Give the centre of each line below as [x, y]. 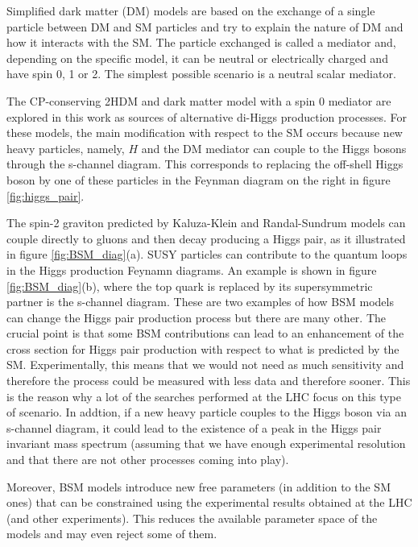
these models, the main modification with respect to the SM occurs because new [205, 133]
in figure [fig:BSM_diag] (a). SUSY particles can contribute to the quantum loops [207, 254]
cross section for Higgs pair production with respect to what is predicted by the [203, 348]
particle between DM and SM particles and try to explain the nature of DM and [205, 26]
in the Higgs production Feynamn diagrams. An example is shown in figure [192, 269]
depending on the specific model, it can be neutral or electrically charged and [197, 58]
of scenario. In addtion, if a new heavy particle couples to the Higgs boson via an [207, 412]
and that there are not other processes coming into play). [148, 460]
